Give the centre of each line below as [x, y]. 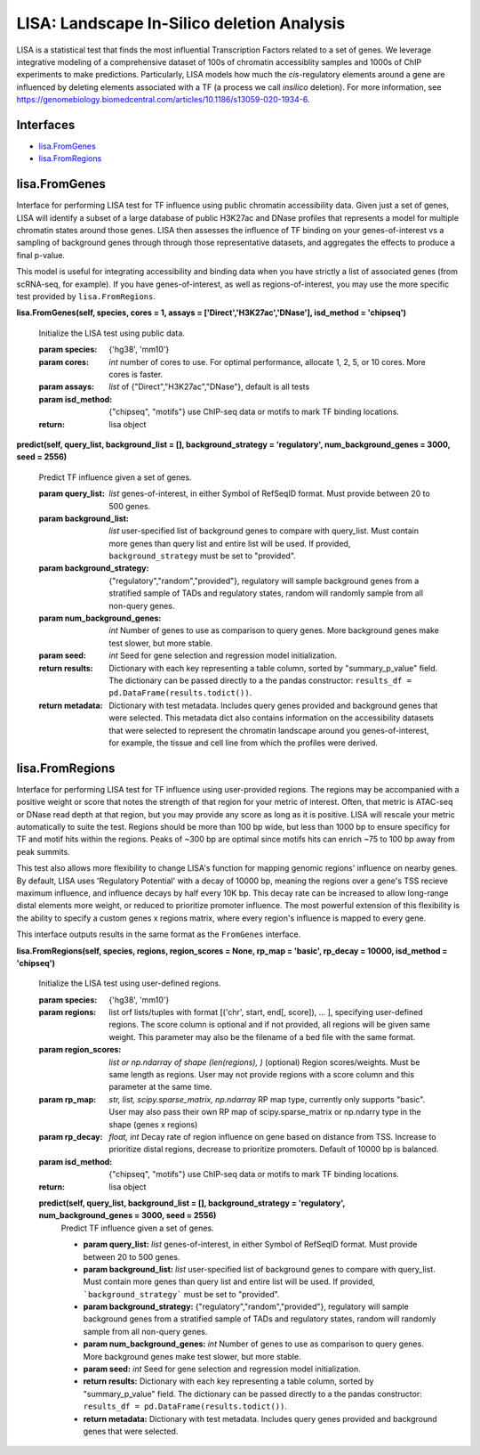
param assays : [67, 386]
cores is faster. [136, 374]
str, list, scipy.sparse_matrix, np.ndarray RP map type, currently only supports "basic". [267, 1099]
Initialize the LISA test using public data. [112, 333]
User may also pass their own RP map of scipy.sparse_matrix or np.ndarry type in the [265, 1112]
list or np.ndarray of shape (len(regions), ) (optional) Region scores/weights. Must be [264, 1062]
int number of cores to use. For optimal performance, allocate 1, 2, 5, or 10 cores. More [268, 362]
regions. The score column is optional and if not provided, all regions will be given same [269, 1025]
